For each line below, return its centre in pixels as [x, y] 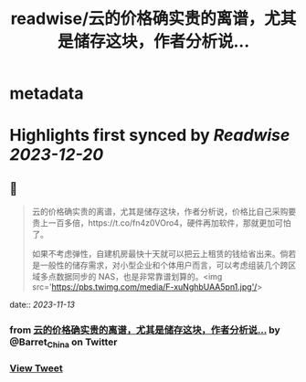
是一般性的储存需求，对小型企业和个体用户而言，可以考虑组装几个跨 [160, 265]
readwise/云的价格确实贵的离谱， [137, 19]
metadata [47, 94]
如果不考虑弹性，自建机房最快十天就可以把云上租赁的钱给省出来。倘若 [164, 254]
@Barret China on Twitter [63, 343]
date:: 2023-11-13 [42, 305]
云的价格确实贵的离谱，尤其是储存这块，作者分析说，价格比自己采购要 [164, 212]
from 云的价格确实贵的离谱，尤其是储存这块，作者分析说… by [145, 330]
